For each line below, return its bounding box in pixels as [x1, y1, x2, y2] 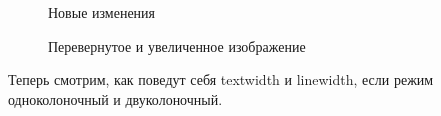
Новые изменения [48, 2, 156, 22]
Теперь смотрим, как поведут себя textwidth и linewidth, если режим [8, 69, 434, 90]
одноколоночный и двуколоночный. [8, 88, 223, 109]
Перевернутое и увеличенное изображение [48, 35, 306, 56]
